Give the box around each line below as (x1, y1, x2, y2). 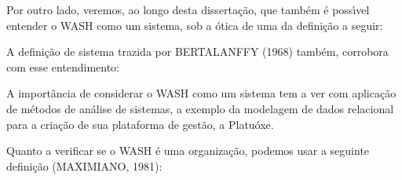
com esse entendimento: (6, 58, 120, 75)
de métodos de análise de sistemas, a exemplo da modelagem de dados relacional (6, 100, 394, 116)
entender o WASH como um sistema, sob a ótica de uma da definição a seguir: (6, 17, 383, 33)
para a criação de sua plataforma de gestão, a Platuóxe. (6, 116, 274, 132)
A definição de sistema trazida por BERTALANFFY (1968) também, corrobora (6, 43, 389, 60)
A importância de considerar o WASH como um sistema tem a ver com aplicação (6, 85, 397, 101)
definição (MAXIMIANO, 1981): (6, 157, 163, 174)
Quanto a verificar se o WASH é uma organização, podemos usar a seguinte (6, 142, 370, 159)
